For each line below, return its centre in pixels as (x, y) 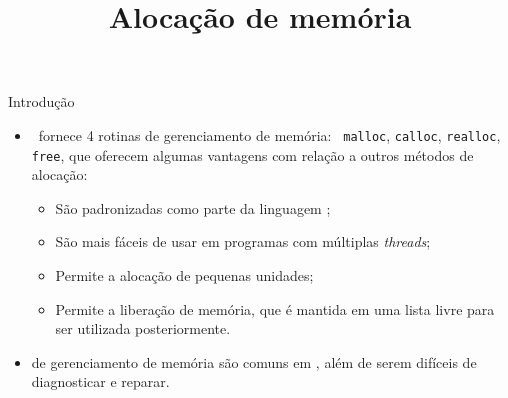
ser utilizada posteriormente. (143, 328)
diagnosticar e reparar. (100, 381)
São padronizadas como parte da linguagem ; (193, 207)
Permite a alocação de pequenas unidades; (184, 275)
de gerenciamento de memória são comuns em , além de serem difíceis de (254, 361)
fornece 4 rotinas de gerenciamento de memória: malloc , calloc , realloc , (269, 134)
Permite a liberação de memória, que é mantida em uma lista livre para (275, 308)
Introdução (41, 101)
